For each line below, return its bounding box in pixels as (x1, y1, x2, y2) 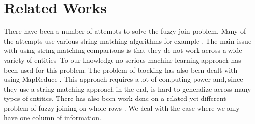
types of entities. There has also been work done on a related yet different (4, 93, 226, 103)
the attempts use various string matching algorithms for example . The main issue (4, 35, 252, 46)
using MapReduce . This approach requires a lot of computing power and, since (4, 74, 243, 84)
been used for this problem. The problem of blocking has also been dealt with (4, 64, 238, 74)
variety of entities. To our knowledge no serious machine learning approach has (4, 54, 241, 65)
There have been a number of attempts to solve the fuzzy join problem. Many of (4, 26, 246, 36)
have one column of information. (4, 112, 102, 123)
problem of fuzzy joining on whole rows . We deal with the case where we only (4, 102, 240, 113)
